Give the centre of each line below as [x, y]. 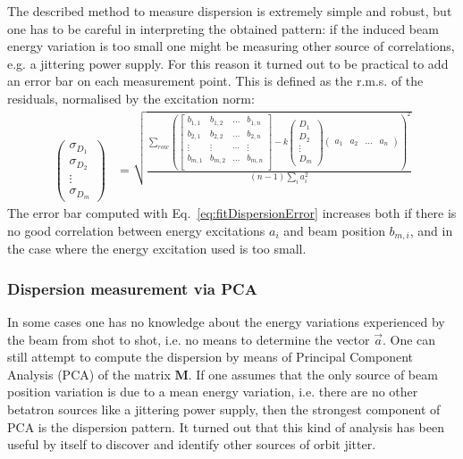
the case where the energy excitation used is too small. [157, 249]
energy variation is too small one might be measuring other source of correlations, [231, 46]
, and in [431, 230]
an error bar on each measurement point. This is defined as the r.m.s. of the [215, 81]
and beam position [334, 230]
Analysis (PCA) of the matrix [89, 374]
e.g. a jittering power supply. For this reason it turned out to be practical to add [228, 63]
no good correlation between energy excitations [136, 230]
